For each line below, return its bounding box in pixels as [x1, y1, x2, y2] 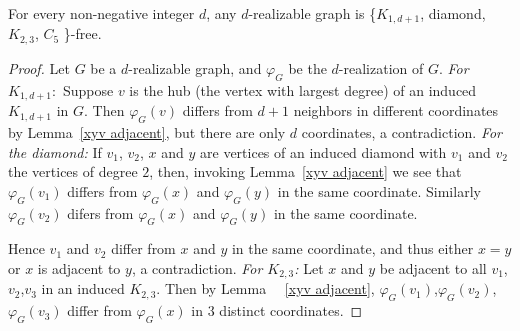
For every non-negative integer [8, 3, 195, 23]
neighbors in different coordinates [293, 100, 499, 121]
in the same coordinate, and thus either [231, 238, 474, 259]
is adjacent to [37, 257, 121, 278]
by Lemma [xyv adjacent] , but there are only [8, 121, 286, 142]
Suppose [62, 79, 114, 100]
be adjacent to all [379, 257, 487, 278]
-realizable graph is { [248, 3, 377, 23]
